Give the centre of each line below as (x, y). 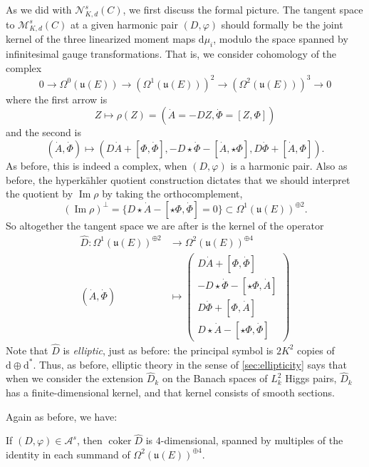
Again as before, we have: (62, 416)
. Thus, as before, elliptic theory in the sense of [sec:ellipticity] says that (190, 364)
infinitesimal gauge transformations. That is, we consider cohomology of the (171, 54)
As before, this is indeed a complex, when (97, 165)
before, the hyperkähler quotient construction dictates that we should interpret (178, 179)
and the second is (43, 132)
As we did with (39, 9)
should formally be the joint (282, 24)
